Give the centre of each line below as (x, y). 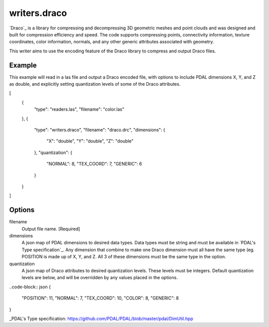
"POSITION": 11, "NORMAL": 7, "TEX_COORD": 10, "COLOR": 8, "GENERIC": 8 (100, 298)
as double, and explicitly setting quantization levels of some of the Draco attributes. (95, 84)
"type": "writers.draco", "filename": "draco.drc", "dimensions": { (100, 130)
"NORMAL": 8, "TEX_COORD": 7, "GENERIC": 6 (94, 164)
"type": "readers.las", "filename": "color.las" (79, 109)
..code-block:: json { (30, 287)
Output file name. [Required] (51, 229)
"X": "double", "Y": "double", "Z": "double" (90, 141)
